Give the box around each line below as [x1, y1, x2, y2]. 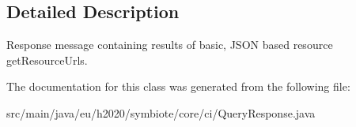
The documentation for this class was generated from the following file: [6, 78, 350, 95]
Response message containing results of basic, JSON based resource [6, 36, 333, 53]
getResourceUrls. [6, 51, 88, 68]
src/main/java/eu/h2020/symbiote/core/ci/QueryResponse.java [6, 104, 316, 121]
